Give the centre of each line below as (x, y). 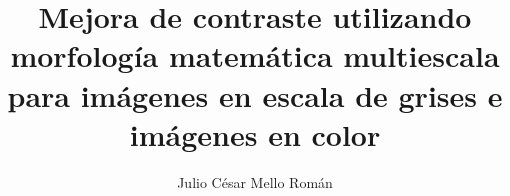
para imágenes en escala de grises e (255, 94)
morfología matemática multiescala (255, 55)
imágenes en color (255, 133)
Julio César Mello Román (255, 181)
